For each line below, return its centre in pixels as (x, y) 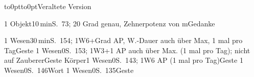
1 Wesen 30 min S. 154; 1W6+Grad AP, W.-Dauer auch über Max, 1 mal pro (123, 40)
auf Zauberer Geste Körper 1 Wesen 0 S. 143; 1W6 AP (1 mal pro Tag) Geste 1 (124, 60)
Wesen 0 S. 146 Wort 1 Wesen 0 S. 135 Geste (69, 70)
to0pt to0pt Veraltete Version (48, 6)
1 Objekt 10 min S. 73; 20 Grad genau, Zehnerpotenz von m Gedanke (110, 23)
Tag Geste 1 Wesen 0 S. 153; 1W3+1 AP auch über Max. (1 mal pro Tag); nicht (127, 50)
